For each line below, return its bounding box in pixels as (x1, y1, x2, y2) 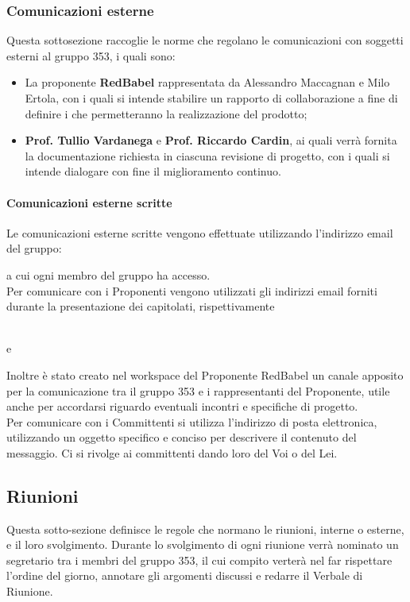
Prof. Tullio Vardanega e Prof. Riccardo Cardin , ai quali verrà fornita (25, 132, 397, 149)
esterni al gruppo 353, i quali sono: (6, 47, 176, 64)
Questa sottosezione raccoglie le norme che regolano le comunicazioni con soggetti (6, 32, 404, 48)
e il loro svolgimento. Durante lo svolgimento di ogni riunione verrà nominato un (6, 536, 399, 553)
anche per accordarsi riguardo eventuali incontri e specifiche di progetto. (6, 398, 358, 415)
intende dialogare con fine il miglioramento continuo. (25, 163, 281, 179)
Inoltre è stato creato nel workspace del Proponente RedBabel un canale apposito (6, 366, 404, 383)
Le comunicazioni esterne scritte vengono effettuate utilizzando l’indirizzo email (6, 224, 393, 241)
